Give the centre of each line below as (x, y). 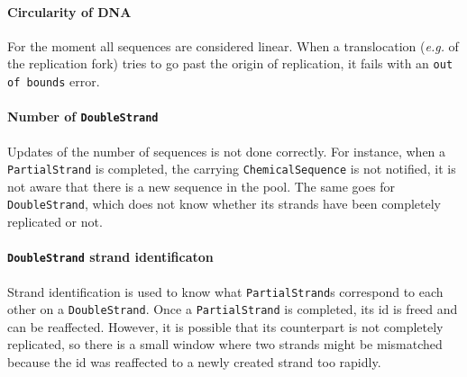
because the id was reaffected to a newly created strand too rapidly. (194, 362)
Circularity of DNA (69, 11)
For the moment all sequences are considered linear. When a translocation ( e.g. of (233, 45)
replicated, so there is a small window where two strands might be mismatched (225, 344)
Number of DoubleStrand (83, 117)
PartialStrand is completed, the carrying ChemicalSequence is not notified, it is (232, 169)
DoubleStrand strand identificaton (110, 257)
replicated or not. (55, 222)
